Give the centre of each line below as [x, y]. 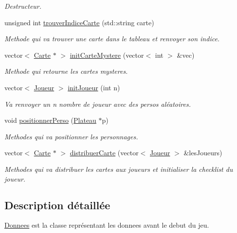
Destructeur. [23, 6]
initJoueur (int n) [94, 87]
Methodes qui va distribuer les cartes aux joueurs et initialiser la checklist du [119, 169]
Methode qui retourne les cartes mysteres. [66, 71]
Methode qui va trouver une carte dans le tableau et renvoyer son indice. [112, 39]
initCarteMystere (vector [107, 55]
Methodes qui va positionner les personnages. [71, 136]
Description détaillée [57, 205]
